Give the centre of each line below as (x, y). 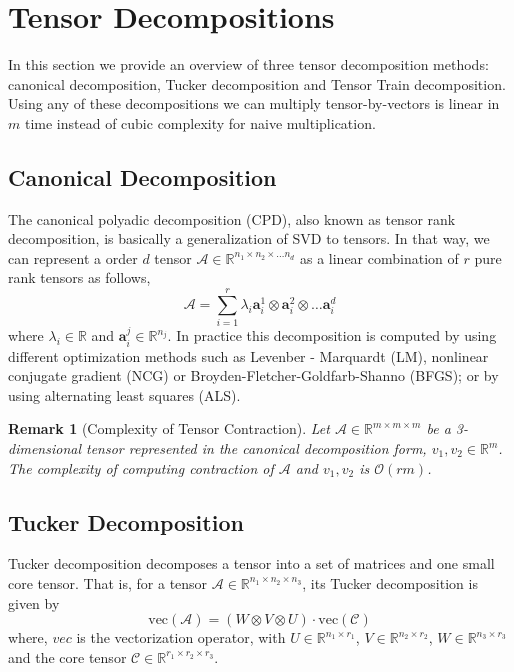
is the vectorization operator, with (181, 637)
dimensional (44, 448)
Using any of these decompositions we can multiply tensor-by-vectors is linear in (254, 103)
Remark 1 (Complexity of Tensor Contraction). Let (169, 428)
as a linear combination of (379, 257)
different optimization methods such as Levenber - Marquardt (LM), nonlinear (248, 355)
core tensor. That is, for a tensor (108, 582)
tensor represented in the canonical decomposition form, (256, 448)
